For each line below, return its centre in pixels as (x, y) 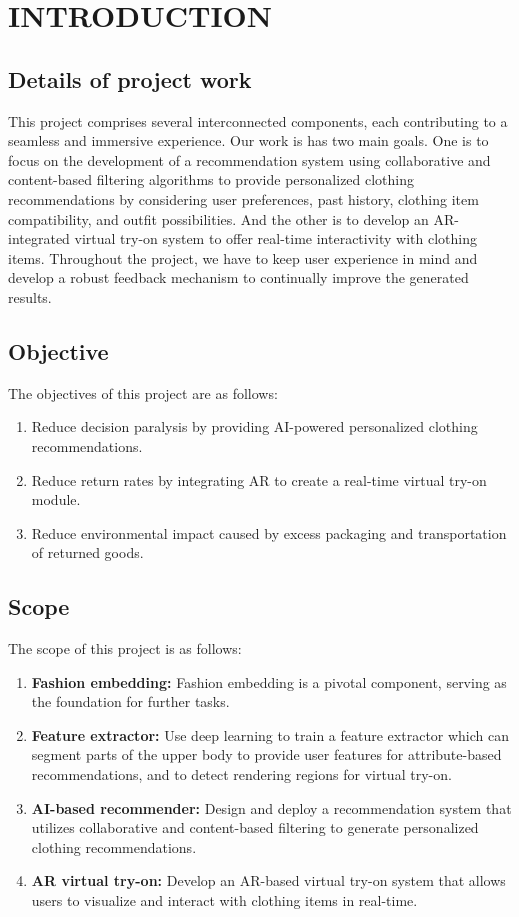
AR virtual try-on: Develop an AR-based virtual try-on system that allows (268, 880)
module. (56, 499)
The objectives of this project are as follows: (143, 392)
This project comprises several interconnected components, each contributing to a (258, 120)
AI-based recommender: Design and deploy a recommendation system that (271, 807)
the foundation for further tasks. (130, 701)
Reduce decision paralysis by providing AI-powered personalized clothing (254, 426)
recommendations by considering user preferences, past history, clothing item (243, 198)
